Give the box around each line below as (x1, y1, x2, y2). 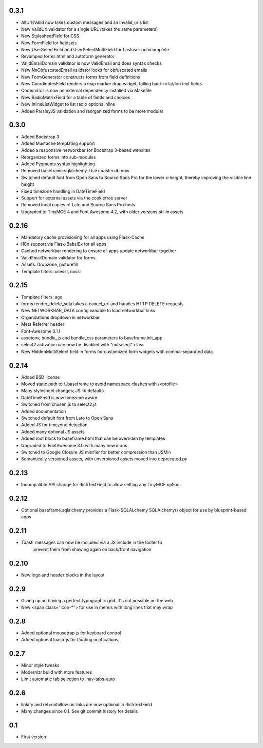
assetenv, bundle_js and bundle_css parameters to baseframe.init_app (21, 335, 163, 341)
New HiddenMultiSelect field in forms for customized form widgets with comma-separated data (21, 349, 213, 354)
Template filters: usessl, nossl (21, 268, 81, 274)
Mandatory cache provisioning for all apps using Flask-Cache (21, 234, 145, 240)
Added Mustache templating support (21, 140, 95, 146)
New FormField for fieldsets (21, 39, 77, 46)
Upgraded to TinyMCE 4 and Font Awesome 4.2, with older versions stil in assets (21, 209, 184, 215)
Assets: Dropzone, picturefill (21, 261, 78, 268)
